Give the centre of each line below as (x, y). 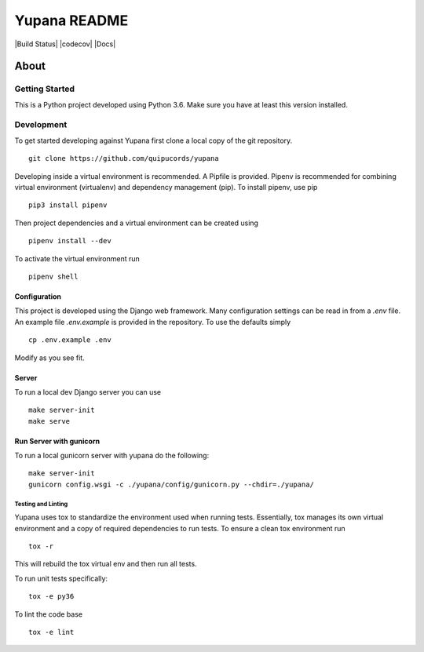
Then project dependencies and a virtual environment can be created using (137, 223)
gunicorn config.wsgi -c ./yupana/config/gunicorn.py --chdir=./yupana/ (171, 484)
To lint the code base (48, 614)
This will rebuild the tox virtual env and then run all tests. (106, 564)
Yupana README (71, 20)
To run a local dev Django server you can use (88, 392)
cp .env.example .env (70, 340)
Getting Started (44, 89)
